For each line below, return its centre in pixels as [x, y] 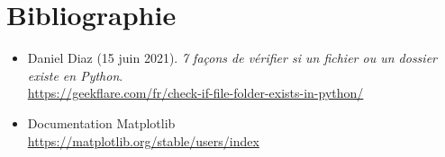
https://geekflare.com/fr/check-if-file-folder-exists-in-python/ [195, 93]
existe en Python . [75, 75]
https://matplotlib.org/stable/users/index [143, 140]
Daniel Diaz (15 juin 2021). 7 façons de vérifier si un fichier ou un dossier [232, 58]
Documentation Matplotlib [101, 122]
